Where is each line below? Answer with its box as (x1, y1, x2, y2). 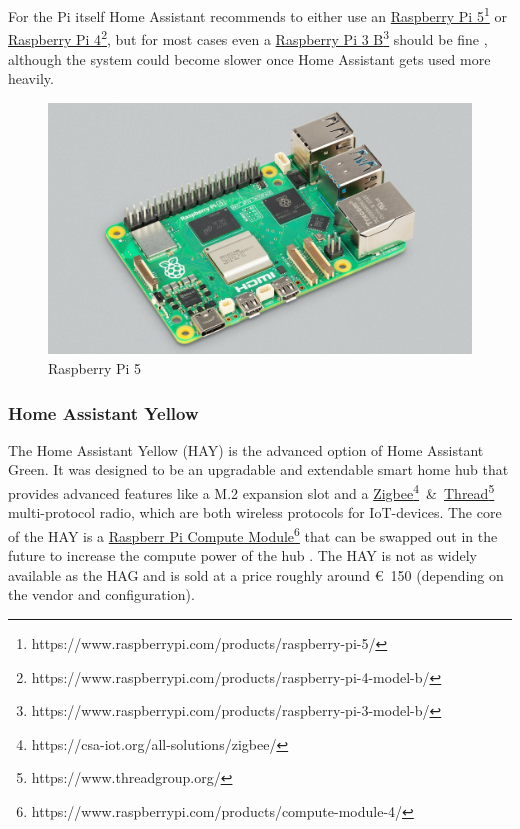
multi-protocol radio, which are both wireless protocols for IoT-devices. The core (8, 502, 502, 523)
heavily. (8, 68, 54, 89)
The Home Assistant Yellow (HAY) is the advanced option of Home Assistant (8, 439, 484, 460)
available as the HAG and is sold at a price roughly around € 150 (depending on (8, 564, 504, 585)
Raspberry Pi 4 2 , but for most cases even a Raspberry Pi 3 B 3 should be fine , (8, 26, 488, 49)
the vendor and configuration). (8, 584, 195, 605)
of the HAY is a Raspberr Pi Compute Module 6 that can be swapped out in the (8, 522, 498, 546)
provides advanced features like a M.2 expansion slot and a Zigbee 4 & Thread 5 (8, 480, 495, 503)
